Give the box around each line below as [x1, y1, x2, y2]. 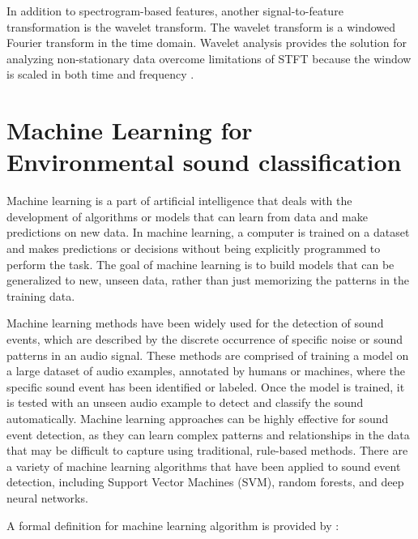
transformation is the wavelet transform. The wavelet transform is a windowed [6, 18, 396, 35]
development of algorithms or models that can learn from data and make [6, 207, 368, 225]
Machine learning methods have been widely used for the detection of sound [6, 314, 384, 332]
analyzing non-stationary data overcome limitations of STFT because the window [6, 49, 412, 66]
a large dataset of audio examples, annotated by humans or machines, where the [6, 362, 405, 379]
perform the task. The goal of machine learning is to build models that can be [6, 255, 395, 272]
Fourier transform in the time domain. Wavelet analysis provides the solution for [6, 34, 407, 51]
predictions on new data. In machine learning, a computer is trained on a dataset [6, 224, 410, 241]
